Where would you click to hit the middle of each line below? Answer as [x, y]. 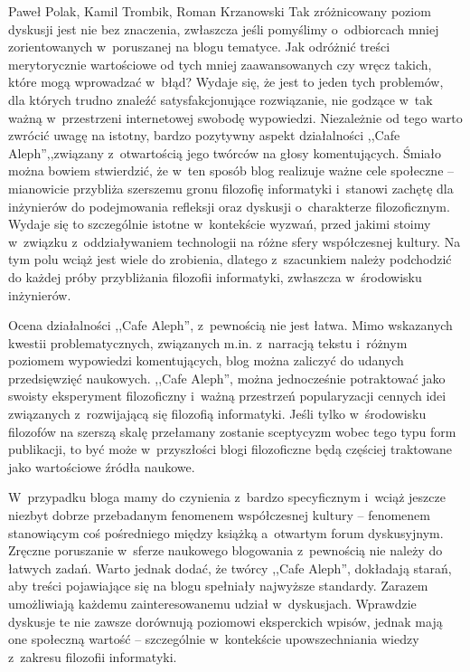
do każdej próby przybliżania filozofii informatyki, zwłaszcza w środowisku [215, 276]
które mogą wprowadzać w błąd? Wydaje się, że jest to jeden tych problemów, [226, 82]
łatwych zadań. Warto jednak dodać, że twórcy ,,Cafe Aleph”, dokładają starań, [230, 568]
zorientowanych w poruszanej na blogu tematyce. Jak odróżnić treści [199, 47]
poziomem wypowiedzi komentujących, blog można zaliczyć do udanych [206, 360]
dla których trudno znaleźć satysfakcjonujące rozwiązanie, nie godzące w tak [221, 99]
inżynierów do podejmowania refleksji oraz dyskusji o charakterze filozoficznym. [229, 206]
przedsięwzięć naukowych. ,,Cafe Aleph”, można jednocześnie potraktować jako [227, 378]
